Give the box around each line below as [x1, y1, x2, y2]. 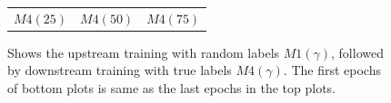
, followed [331, 42, 384, 61]
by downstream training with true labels [7, 61, 232, 80]
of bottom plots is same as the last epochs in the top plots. [7, 79, 336, 98]
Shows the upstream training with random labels [7, 42, 280, 61]
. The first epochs [283, 61, 381, 80]
